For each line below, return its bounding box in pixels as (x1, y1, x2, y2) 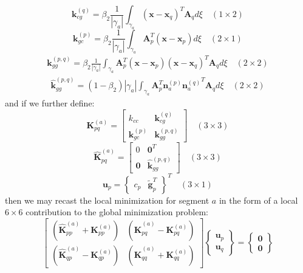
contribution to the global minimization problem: (26, 206, 208, 218)
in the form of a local (219, 193, 298, 206)
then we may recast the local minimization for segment (5, 193, 209, 206)
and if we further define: (5, 97, 95, 109)
